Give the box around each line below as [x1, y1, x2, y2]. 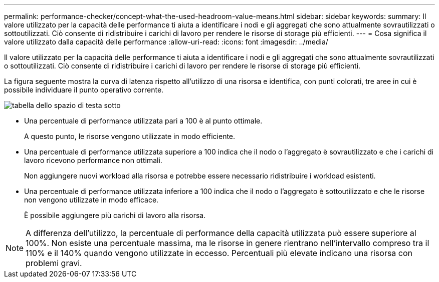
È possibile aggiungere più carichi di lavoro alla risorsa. [24, 211, 206, 219]
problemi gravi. [26, 258, 82, 268]
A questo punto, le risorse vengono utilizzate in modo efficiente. [24, 132, 236, 140]
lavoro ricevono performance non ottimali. [24, 156, 162, 164]
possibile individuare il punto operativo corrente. [4, 85, 164, 94]
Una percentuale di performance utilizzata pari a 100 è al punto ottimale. [24, 116, 263, 125]
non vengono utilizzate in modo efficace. [24, 195, 159, 204]
